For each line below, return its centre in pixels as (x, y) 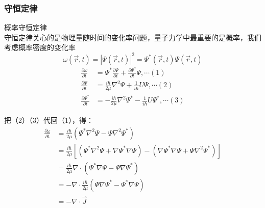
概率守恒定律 (26, 27)
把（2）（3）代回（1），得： (49, 120)
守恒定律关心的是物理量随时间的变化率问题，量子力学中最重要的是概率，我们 (133, 37)
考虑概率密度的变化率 (40, 47)
